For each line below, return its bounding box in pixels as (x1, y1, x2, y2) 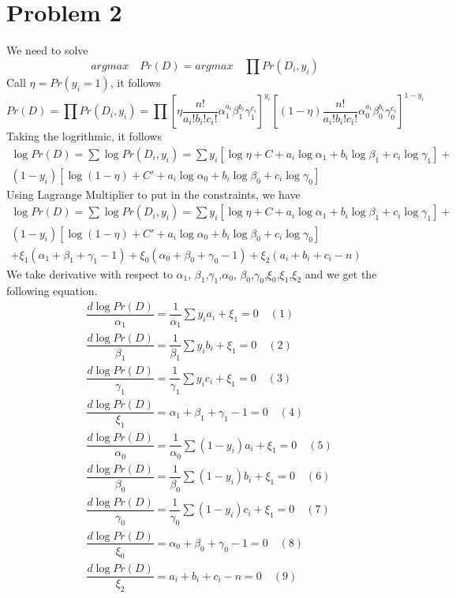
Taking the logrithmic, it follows (6, 128, 162, 144)
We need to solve (6, 42, 88, 58)
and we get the (305, 265, 377, 282)
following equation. (6, 282, 98, 299)
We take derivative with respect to (6, 265, 173, 282)
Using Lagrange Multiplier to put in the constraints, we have (6, 185, 301, 202)
